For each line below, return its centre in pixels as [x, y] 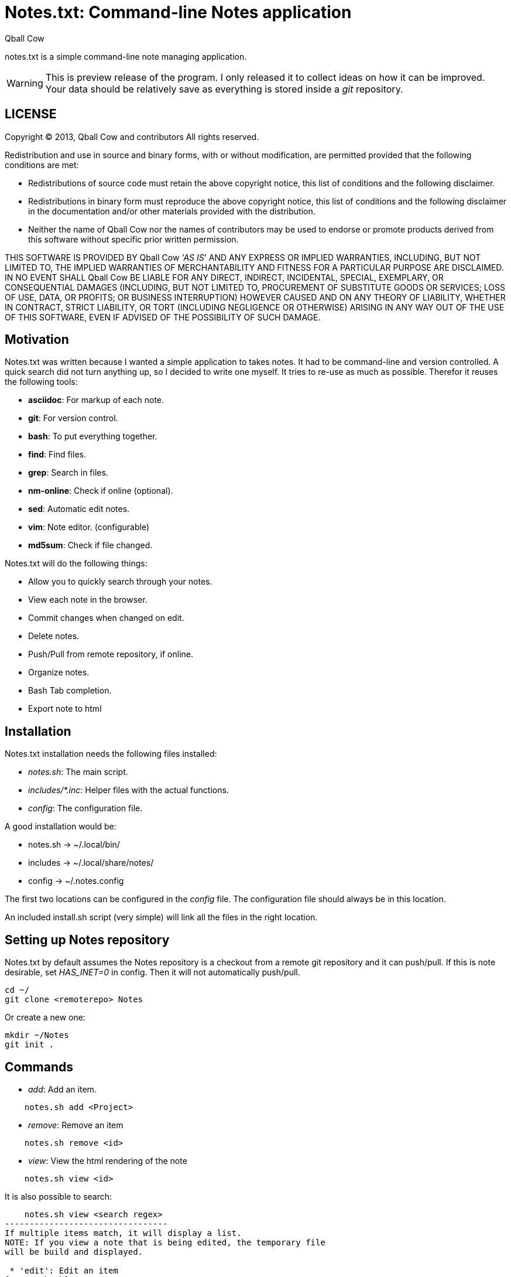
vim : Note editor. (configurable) [89, 527]
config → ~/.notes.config [76, 881]
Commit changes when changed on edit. [106, 618]
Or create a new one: [45, 1017]
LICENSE [31, 114]
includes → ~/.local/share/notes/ [91, 863]
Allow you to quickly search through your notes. [120, 582]
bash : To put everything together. [93, 436]
